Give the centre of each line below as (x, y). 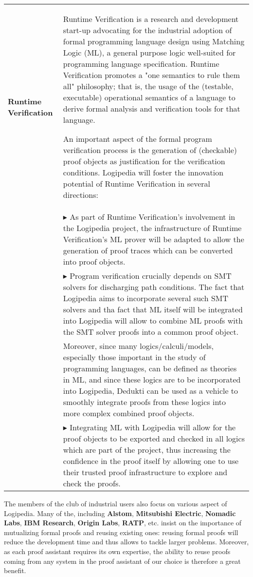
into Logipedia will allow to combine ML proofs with (153, 320)
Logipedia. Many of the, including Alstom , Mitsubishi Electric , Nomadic (120, 513)
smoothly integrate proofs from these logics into (145, 402)
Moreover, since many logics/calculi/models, (138, 346)
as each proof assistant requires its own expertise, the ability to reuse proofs (117, 551)
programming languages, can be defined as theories (150, 368)
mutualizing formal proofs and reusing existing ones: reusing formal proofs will (121, 532)
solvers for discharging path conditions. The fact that (154, 287)
